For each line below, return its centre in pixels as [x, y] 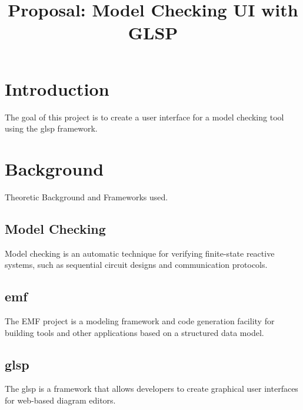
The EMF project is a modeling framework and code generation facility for [140, 321]
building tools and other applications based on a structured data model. [134, 332]
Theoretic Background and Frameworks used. [86, 196]
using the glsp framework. [51, 128]
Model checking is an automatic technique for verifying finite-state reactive [140, 253]
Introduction [57, 88]
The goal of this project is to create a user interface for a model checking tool [144, 117]
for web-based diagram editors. [60, 400]
